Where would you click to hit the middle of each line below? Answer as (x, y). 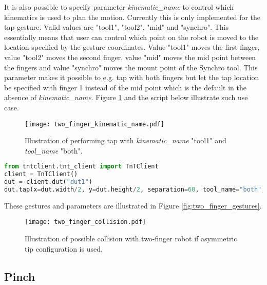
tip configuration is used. (64, 248)
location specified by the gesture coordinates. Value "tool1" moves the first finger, (132, 47)
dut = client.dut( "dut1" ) (48, 182)
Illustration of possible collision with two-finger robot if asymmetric (131, 239)
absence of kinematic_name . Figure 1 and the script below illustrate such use (126, 97)
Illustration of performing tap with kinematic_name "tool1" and (126, 140)
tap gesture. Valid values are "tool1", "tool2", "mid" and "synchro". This (117, 27)
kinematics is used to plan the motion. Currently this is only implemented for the (132, 17)
